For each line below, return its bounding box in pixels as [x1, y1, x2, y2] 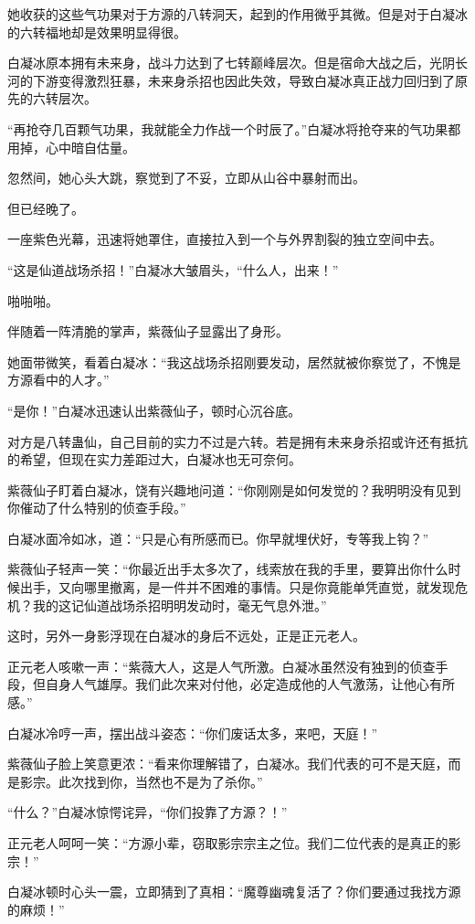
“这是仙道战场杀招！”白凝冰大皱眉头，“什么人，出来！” [7, 260, 339, 279]
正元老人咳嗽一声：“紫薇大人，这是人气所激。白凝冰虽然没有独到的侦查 [7, 656, 436, 675]
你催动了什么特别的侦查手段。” [7, 498, 186, 517]
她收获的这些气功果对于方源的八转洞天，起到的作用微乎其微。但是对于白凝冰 [7, 5, 468, 23]
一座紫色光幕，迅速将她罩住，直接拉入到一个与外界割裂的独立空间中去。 [7, 229, 442, 249]
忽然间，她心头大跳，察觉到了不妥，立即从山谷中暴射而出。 [7, 168, 365, 187]
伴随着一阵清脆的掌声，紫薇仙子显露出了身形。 [7, 322, 289, 341]
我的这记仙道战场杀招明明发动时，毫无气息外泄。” [32, 595, 327, 614]
